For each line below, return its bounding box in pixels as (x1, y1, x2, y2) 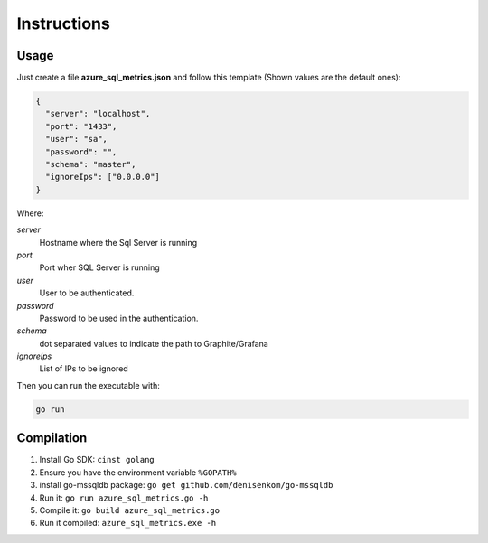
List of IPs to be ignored (39, 363, 128, 374)
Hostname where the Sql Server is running (39, 237, 198, 248)
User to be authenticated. (39, 287, 135, 298)
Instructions (16, 14, 110, 33)
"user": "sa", (45, 134, 108, 145)
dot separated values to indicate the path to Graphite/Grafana (39, 338, 268, 349)
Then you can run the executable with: (16, 379, 160, 390)
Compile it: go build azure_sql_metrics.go (39, 504, 221, 515)
